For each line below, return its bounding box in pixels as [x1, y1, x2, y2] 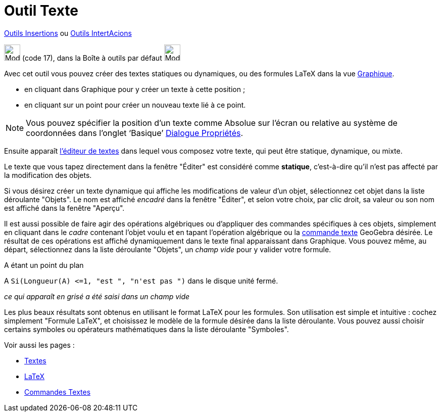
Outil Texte [4, 2, 78, 19]
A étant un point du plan [4, 260, 84, 269]
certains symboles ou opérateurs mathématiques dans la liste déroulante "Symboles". [4, 325, 289, 334]
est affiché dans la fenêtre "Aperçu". [4, 203, 125, 212]
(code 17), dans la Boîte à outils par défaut [22, 53, 162, 62]
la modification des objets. [4, 170, 92, 179]
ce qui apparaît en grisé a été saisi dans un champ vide [4, 292, 190, 301]
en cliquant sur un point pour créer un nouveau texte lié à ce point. [24, 100, 246, 109]
